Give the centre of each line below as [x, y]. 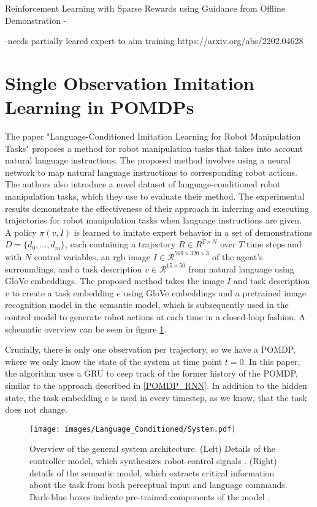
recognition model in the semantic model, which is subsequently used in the [147, 305]
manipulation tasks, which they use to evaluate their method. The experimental [155, 196]
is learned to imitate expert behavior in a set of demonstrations [193, 232]
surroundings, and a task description [74, 269]
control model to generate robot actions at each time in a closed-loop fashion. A [155, 317]
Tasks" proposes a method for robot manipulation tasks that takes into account [154, 148]
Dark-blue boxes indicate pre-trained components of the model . [150, 496]
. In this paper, [272, 361]
